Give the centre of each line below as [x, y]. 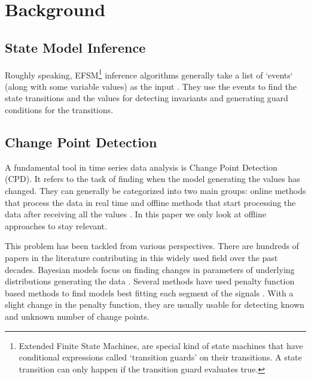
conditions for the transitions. [59, 110]
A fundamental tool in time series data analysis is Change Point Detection [141, 167]
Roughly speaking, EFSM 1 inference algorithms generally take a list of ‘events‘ [149, 74]
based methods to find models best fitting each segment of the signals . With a [149, 292]
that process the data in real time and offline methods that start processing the [150, 202]
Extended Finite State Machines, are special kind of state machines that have [161, 345]
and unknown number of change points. [77, 316]
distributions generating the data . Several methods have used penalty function [150, 281]
